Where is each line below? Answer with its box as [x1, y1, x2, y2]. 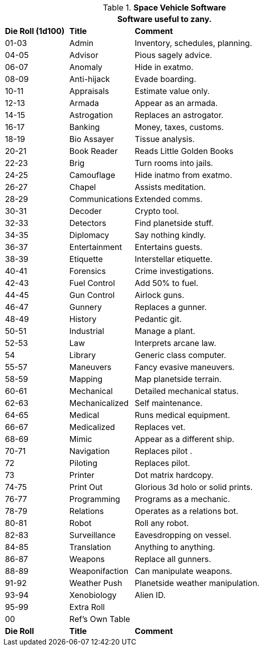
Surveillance [69, 530, 116, 540]
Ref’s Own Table [69, 614, 130, 624]
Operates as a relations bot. [135, 506, 239, 516]
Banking [69, 122, 100, 132]
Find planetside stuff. [135, 218, 214, 228]
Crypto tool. [135, 206, 179, 216]
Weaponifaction [69, 566, 129, 576]
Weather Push [69, 578, 122, 588]
